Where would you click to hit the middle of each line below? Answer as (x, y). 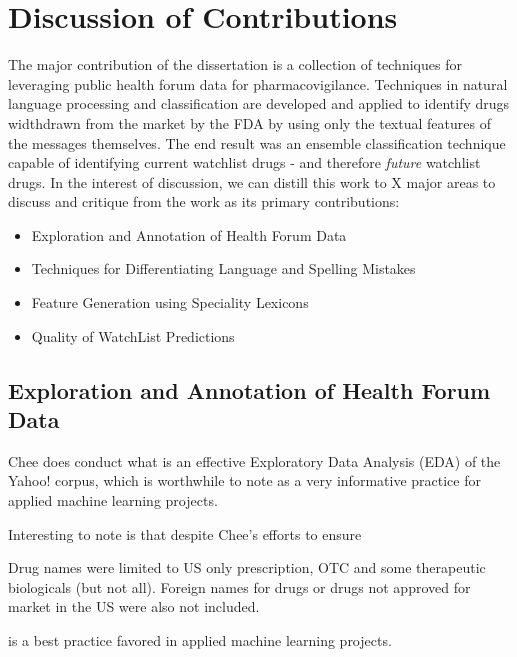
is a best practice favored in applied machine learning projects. (200, 640)
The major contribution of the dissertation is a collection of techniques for (235, 64)
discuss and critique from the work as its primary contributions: (204, 201)
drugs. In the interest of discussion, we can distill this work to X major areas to (252, 181)
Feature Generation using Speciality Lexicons (170, 302)
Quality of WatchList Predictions (133, 335)
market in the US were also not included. (134, 606)
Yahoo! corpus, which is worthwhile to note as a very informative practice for (244, 480)
